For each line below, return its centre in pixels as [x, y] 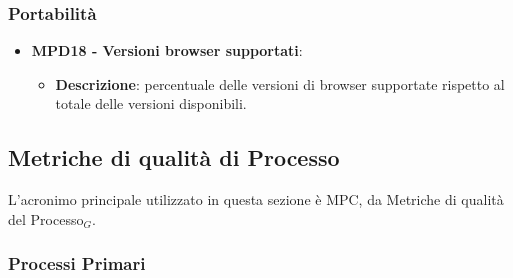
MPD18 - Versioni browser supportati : [167, 50]
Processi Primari [77, 263]
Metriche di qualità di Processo [174, 157]
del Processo [46, 218]
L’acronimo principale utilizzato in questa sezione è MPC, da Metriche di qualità [256, 199]
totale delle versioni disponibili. [151, 103]
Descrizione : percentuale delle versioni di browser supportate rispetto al [280, 83]
